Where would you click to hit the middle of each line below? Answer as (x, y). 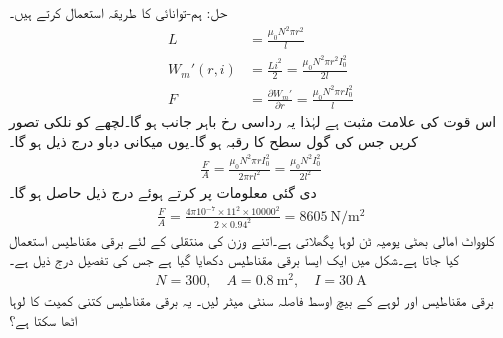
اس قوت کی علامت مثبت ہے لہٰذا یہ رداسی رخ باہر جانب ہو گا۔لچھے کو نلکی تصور (253, 121)
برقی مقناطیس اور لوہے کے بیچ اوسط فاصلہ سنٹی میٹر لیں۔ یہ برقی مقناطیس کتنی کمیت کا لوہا (251, 299)
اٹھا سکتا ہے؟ (43, 319)
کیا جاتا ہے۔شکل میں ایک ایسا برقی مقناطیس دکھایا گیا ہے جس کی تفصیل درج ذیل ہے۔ (234, 259)
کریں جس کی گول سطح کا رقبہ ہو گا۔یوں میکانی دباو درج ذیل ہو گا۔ (213, 140)
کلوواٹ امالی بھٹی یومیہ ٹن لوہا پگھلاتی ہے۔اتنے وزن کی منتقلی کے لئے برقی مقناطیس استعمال (252, 239)
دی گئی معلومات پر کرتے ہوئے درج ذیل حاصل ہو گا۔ (163, 192)
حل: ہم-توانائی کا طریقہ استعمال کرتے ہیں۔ (118, 12)
